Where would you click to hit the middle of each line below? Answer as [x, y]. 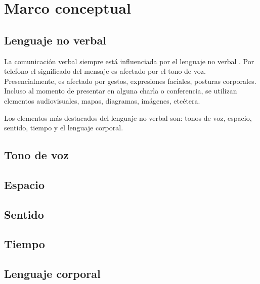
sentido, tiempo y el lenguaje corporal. [64, 128]
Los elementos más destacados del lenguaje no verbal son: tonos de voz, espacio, [128, 117]
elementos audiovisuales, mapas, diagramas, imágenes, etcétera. [102, 100]
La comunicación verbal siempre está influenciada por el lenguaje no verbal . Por [129, 61]
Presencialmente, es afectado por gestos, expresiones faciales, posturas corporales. [130, 81]
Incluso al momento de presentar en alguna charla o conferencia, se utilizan [121, 91]
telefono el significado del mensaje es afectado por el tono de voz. [105, 71]
